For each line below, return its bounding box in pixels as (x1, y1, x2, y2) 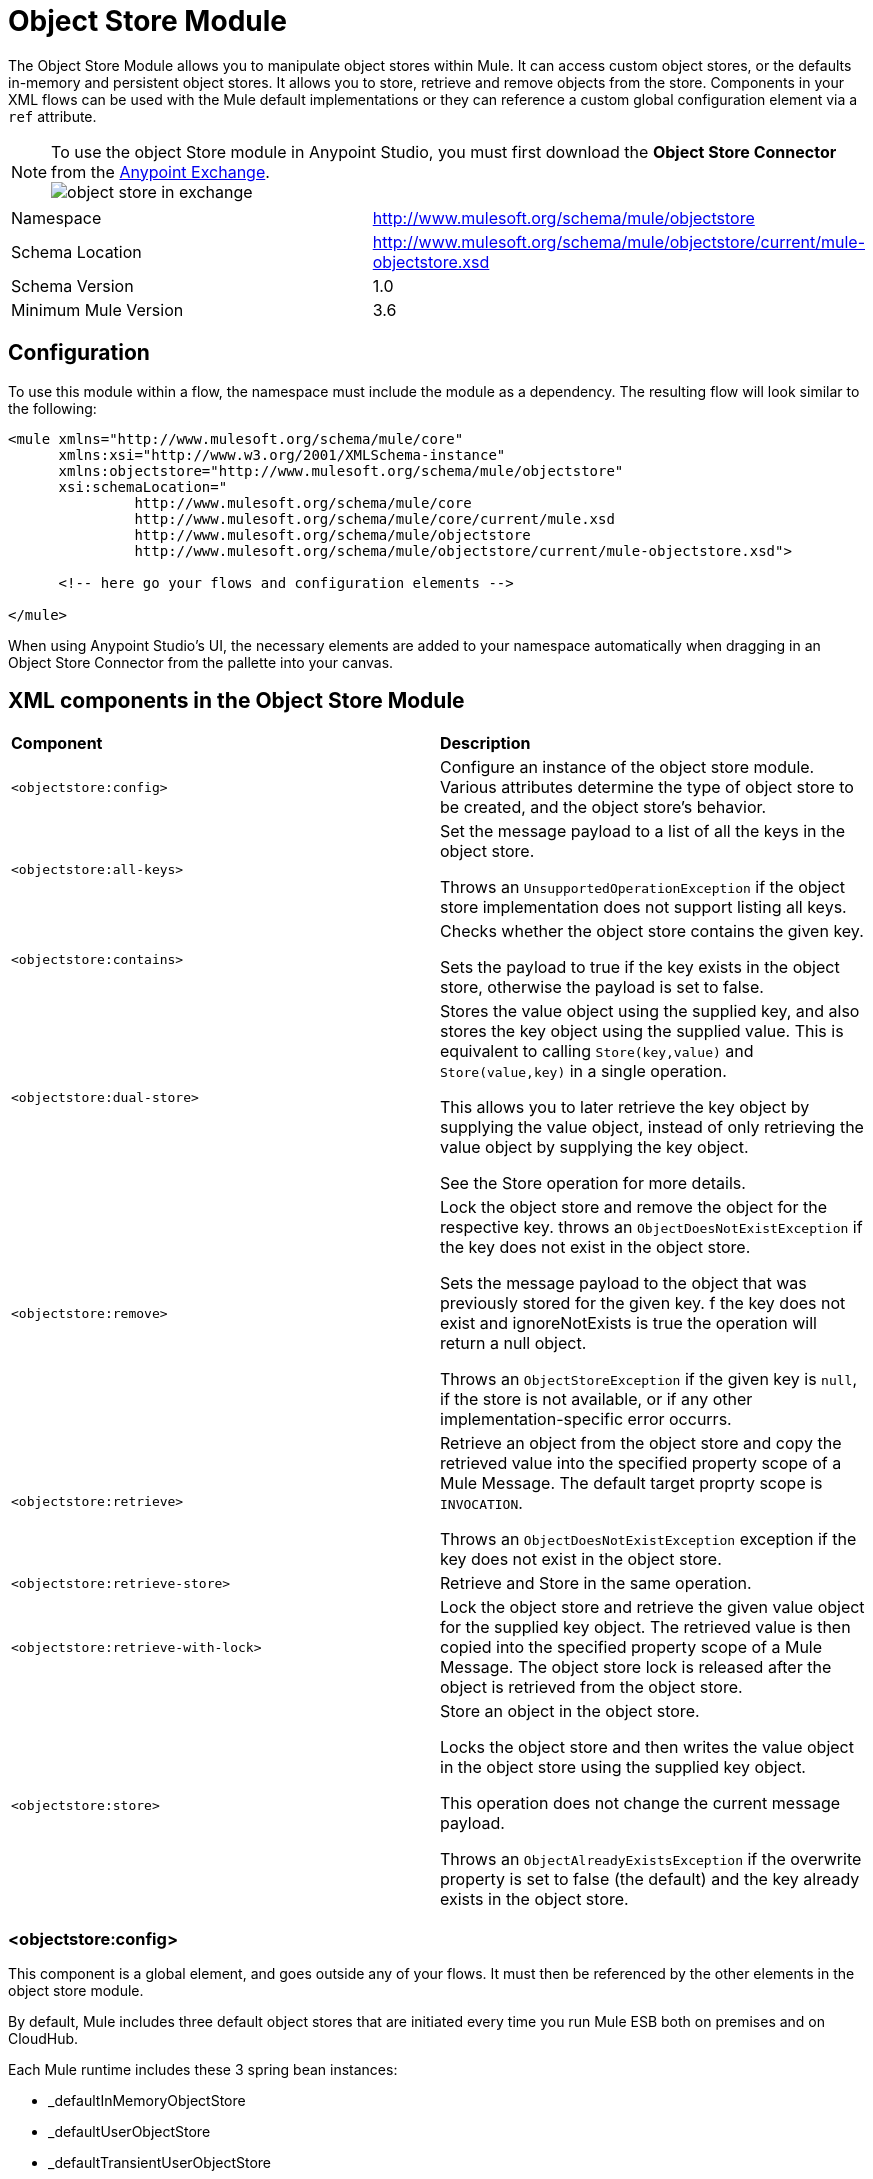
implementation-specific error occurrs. (440, 1409, 732, 1430)
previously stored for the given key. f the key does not (440, 1293, 846, 1314)
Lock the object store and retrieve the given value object (440, 1597, 865, 1618)
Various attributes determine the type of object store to (440, 777, 854, 798)
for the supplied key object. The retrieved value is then (440, 1617, 851, 1638)
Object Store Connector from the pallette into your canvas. (8, 653, 394, 671)
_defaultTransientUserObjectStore (48, 2154, 272, 2172)
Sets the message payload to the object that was (440, 1273, 807, 1294)
